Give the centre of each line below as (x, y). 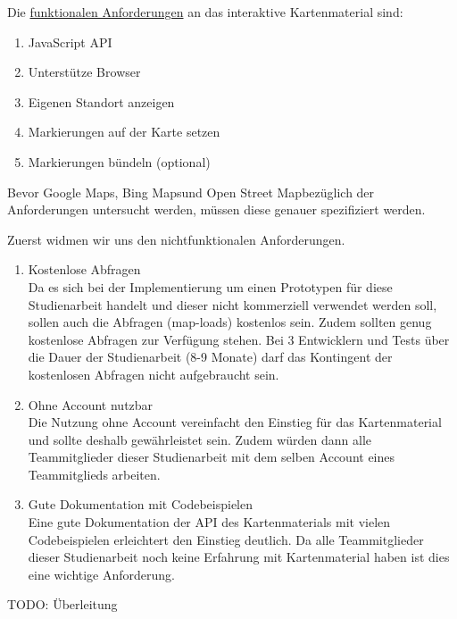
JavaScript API (70, 42)
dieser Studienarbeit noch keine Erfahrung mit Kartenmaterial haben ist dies (239, 557)
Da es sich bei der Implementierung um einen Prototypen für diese (210, 286)
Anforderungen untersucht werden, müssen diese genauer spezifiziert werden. (216, 209)
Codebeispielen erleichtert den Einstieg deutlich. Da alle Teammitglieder (226, 539)
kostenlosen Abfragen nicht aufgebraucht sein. (154, 374)
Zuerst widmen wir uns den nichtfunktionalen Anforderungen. (176, 239)
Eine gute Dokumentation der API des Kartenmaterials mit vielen (209, 522)
